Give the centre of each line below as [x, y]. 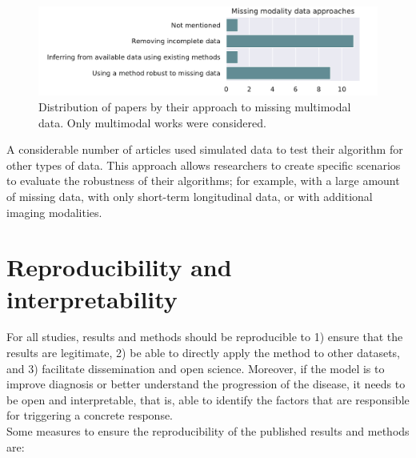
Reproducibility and [119, 267]
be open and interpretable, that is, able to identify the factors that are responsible [208, 399]
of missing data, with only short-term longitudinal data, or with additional [190, 196]
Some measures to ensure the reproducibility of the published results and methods [208, 431]
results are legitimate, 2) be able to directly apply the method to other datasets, [204, 353]
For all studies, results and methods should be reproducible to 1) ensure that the [205, 337]
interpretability [92, 298]
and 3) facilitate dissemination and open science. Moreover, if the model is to [196, 368]
